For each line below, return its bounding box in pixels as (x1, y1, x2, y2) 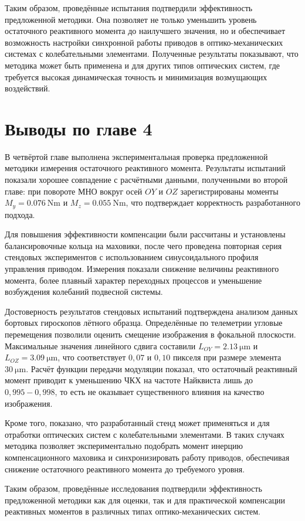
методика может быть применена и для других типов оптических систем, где (5, 59, 280, 71)
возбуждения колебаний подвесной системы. (5, 285, 163, 298)
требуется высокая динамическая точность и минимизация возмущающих (5, 70, 267, 83)
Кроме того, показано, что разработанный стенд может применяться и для (5, 417, 270, 429)
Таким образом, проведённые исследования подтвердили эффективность (5, 482, 262, 495)
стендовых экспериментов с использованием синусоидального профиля (5, 251, 259, 263)
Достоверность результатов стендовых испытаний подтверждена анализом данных (5, 305, 298, 317)
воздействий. (5, 82, 50, 94)
